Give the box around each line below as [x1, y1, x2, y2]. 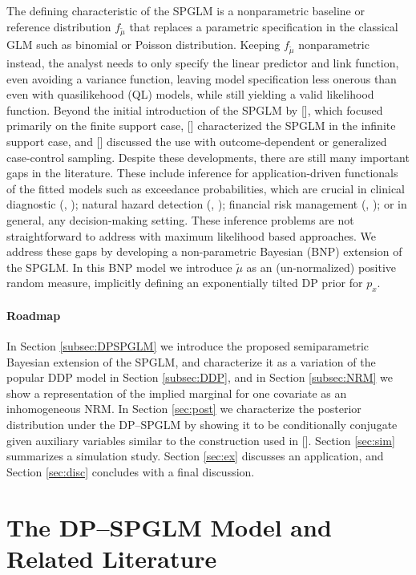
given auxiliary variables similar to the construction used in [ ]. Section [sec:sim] [6, 431, 395, 448]
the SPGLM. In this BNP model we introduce [6, 258, 232, 275]
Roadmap [6, 306, 61, 323]
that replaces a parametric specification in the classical [129, 18, 398, 34]
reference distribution [6, 18, 111, 34]
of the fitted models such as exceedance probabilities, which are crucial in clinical [6, 180, 406, 196]
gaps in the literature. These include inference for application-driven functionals [6, 164, 398, 181]
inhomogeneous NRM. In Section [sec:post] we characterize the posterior [6, 400, 361, 417]
